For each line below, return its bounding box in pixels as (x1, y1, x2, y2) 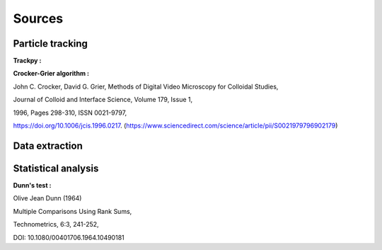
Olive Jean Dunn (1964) (13, 194, 82, 203)
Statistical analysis (13, 162, 99, 174)
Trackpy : (13, 57, 42, 65)
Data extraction (13, 140, 83, 152)
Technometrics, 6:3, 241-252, (13, 220, 99, 229)
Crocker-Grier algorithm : (13, 69, 90, 78)
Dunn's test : (13, 181, 52, 189)
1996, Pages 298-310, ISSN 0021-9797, (13, 108, 127, 117)
